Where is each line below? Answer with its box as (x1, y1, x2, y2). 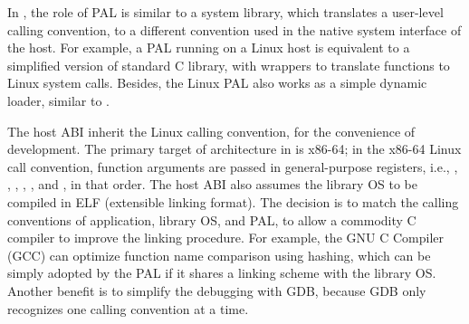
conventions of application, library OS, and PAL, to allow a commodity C (7, 210, 416, 229)
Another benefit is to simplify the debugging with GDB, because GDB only (7, 281, 426, 300)
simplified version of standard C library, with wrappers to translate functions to (7, 55, 450, 74)
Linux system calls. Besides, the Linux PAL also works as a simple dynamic (7, 73, 427, 92)
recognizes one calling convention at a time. (7, 299, 249, 318)
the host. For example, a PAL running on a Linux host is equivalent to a (7, 38, 410, 57)
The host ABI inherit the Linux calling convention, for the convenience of (7, 121, 416, 140)
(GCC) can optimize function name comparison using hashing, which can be (7, 245, 431, 264)
